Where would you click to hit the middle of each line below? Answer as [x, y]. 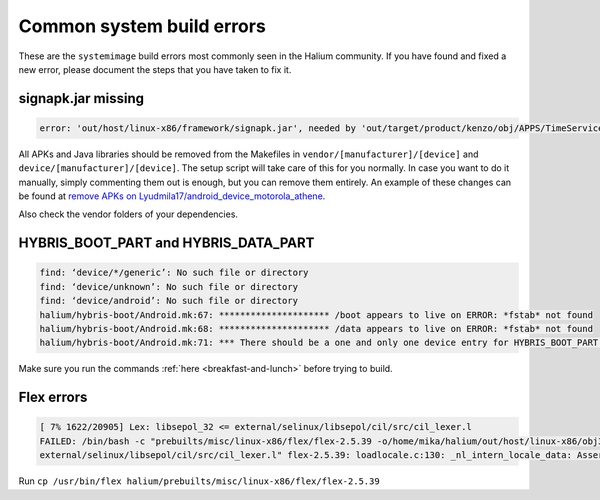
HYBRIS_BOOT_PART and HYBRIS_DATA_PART [166, 243]
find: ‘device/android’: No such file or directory [169, 301]
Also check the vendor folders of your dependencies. [128, 214]
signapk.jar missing [81, 98]
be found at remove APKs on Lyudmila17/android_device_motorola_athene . [172, 196]
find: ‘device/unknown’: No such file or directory [169, 286]
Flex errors [53, 397]
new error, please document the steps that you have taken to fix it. [155, 69]
